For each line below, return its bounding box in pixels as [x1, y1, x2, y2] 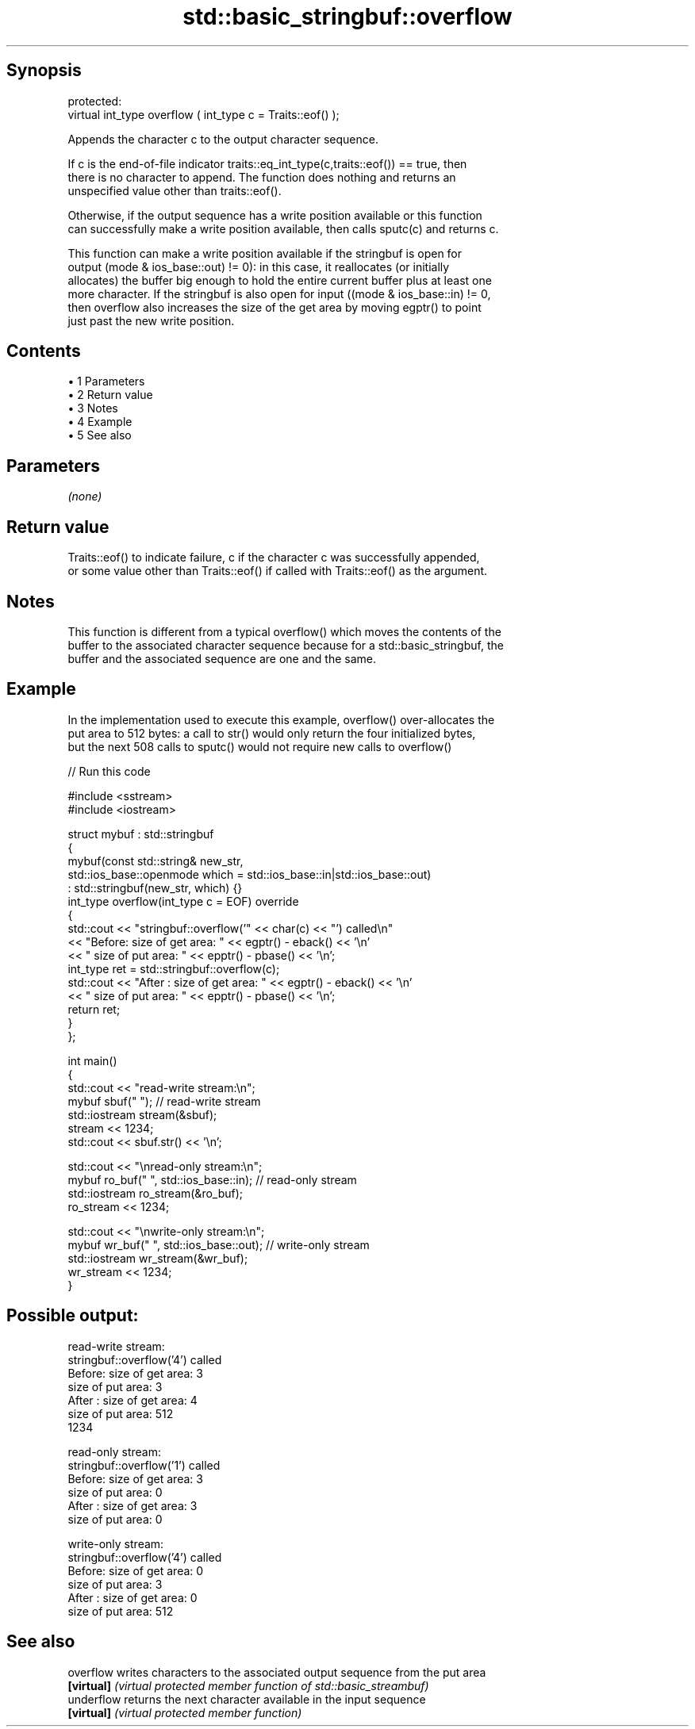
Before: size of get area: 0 [67, 1563, 204, 1578]
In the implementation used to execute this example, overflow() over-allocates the [67, 712, 495, 726]
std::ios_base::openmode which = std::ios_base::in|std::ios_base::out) [67, 867, 432, 881]
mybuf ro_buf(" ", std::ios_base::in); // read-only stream [67, 1172, 357, 1187]
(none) [67, 489, 102, 504]
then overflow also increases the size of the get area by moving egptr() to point [67, 300, 482, 314]
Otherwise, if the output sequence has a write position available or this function [67, 208, 482, 222]
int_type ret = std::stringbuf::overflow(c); [67, 961, 280, 976]
